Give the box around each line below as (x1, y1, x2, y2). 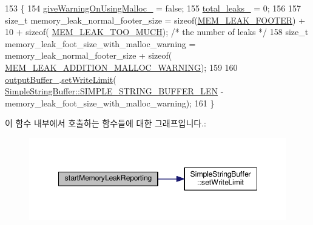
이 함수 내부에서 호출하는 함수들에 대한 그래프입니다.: (5, 117, 206, 129)
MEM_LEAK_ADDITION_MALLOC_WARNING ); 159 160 (5, 60, 238, 73)
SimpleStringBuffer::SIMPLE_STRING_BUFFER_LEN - (5, 85, 224, 97)
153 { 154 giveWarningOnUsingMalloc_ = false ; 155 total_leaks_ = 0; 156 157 (5, 2, 301, 14)
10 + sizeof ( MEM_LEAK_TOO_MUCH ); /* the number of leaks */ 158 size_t (5, 25, 309, 38)
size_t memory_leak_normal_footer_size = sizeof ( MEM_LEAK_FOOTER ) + (5, 13, 306, 26)
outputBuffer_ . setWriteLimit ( (5, 73, 116, 85)
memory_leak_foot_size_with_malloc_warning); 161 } (5, 96, 215, 109)
